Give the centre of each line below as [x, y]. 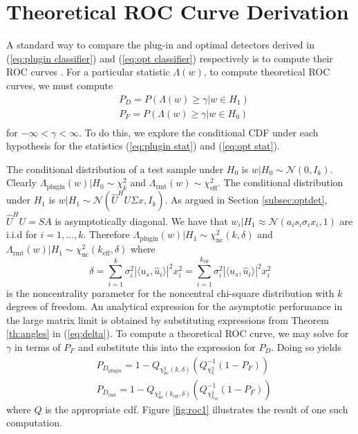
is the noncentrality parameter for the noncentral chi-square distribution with [170, 292]
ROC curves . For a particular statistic [88, 72]
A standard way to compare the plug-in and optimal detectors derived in [160, 45]
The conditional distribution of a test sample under [115, 169]
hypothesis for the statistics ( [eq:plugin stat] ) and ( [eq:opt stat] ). [143, 146]
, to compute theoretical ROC [267, 72]
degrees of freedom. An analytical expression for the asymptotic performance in [175, 306]
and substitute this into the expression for [167, 346]
